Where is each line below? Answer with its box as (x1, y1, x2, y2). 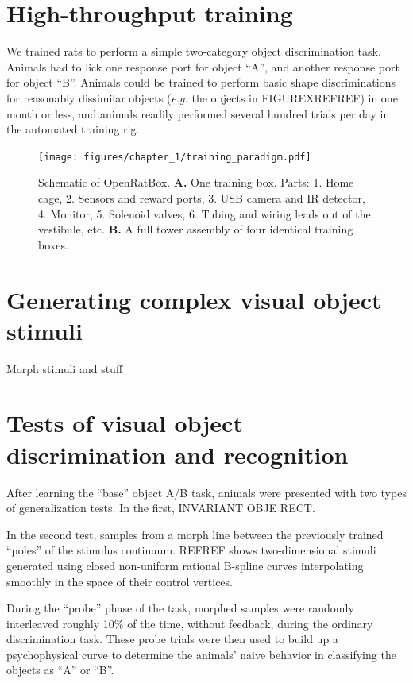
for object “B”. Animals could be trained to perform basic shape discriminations (6, 74, 396, 91)
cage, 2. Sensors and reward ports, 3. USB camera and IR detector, (38, 189, 365, 206)
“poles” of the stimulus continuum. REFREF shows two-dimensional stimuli (6, 542, 376, 558)
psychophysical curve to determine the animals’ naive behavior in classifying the (6, 646, 396, 662)
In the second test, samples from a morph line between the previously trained (6, 526, 384, 542)
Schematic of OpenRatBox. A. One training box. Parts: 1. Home (38, 174, 354, 191)
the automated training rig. (6, 121, 140, 137)
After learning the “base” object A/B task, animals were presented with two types (6, 484, 407, 500)
